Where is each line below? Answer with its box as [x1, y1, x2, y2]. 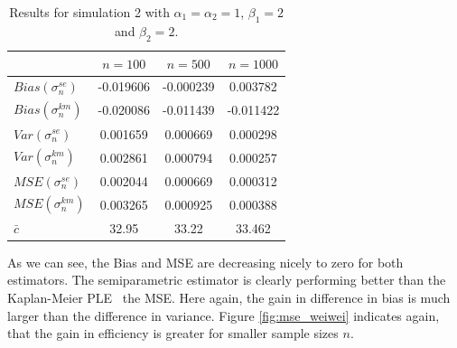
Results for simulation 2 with [9, 3, 170, 21]
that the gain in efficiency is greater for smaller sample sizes [7, 324, 339, 343]
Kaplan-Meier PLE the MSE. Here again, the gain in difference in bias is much [7, 288, 451, 306]
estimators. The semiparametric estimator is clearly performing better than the [7, 270, 446, 289]
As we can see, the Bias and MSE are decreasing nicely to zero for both [7, 252, 404, 271]
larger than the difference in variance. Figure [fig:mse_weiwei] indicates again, [7, 306, 440, 324]
